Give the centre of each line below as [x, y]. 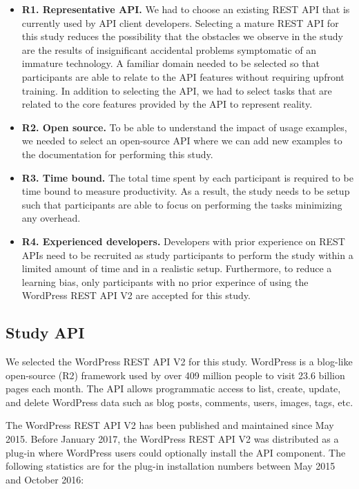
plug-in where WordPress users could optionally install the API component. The [176, 452]
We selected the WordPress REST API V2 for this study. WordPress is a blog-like [179, 362]
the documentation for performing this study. [117, 154]
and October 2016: [45, 479]
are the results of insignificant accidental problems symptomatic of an [169, 49]
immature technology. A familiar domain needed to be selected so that [171, 63]
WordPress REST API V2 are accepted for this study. [136, 295]
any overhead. [51, 218]
